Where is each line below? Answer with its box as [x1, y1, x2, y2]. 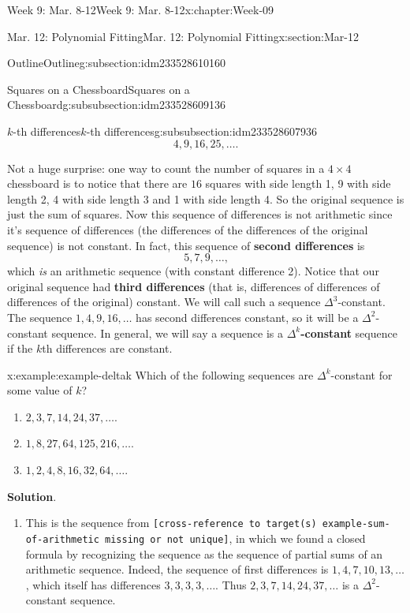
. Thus [215, 576, 247, 592]
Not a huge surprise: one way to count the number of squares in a [7, 159, 325, 176]
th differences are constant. [42, 340, 173, 357]
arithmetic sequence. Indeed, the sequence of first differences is [25, 561, 329, 577]
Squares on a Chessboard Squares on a [7, 80, 190, 97]
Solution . [7, 488, 57, 504]
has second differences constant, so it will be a [136, 308, 359, 325]
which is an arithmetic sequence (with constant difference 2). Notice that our [7, 263, 379, 279]
